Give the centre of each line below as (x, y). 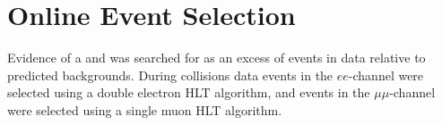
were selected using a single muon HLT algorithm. (145, 109)
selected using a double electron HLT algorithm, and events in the (189, 92)
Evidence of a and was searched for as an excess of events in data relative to (217, 58)
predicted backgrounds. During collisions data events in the (170, 75)
